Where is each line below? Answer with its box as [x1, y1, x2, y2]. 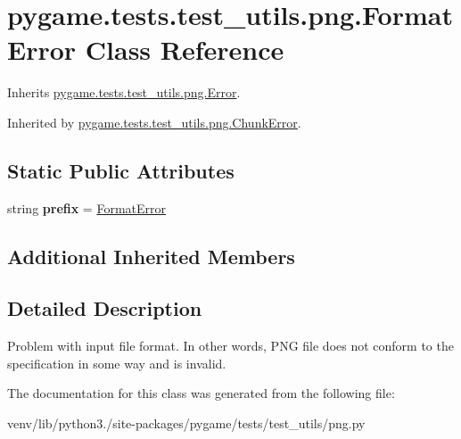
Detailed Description [7, 294, 202, 322]
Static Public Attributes [7, 156, 235, 184]
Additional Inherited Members [7, 242, 295, 269]
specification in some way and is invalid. [7, 353, 226, 372]
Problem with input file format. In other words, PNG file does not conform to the [7, 336, 454, 355]
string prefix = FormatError [7, 198, 166, 217]
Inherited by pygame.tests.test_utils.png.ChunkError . [7, 112, 301, 131]
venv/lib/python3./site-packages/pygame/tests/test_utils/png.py [7, 414, 366, 433]
